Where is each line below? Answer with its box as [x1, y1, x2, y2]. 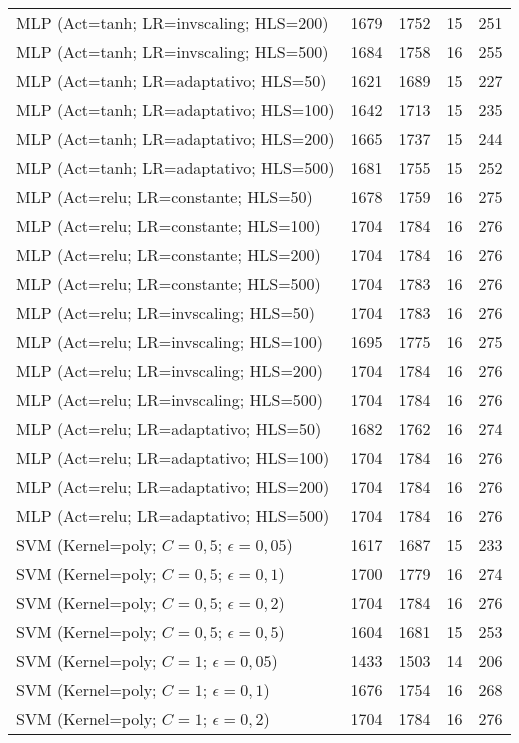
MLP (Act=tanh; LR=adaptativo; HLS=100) [16, 98, 335, 121]
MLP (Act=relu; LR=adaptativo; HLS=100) [16, 446, 330, 469]
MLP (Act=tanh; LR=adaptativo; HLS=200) [16, 127, 335, 150]
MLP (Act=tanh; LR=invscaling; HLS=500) [16, 40, 329, 63]
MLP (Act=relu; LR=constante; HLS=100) [16, 214, 321, 237]
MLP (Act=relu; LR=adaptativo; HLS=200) [16, 475, 330, 498]
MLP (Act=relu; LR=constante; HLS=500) [16, 272, 321, 295]
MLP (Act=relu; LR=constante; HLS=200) [16, 243, 321, 266]
